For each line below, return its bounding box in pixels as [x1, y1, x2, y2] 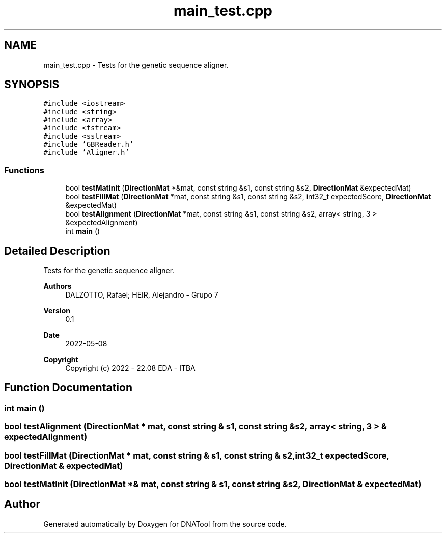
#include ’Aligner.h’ [43, 148, 129, 157]
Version [43, 306, 70, 315]
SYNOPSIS [4, 78, 60, 91]
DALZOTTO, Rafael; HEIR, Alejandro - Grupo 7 [65, 290, 218, 300]
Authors [43, 282, 72, 291]
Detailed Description [4, 244, 110, 257]
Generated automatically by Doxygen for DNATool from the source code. [43, 519, 287, 528]
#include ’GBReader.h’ [43, 140, 134, 149]
